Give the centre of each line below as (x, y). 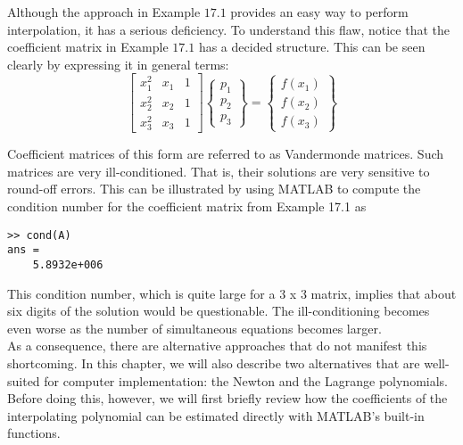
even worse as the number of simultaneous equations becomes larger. (194, 328)
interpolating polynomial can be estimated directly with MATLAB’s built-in (216, 415)
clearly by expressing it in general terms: (118, 64)
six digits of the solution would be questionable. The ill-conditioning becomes (219, 311)
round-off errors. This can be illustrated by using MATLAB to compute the (214, 189)
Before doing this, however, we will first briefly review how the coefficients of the (227, 398)
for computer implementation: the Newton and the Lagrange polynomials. (246, 380)
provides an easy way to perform (319, 12)
